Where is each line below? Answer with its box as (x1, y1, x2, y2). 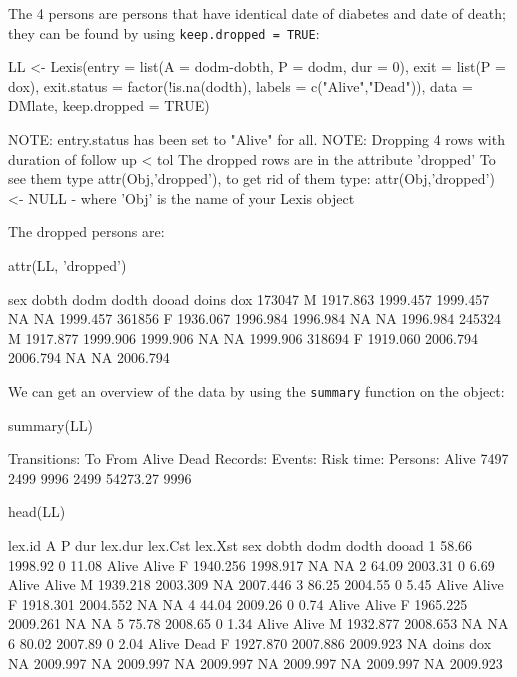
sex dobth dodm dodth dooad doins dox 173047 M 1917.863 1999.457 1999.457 (8, 288, 490, 309)
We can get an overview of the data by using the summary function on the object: (8, 380, 505, 401)
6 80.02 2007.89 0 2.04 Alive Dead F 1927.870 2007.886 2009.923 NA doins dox (8, 632, 492, 653)
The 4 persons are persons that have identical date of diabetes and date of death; (8, 3, 506, 23)
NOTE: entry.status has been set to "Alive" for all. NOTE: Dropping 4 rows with (8, 129, 505, 150)
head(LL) (8, 501, 66, 522)
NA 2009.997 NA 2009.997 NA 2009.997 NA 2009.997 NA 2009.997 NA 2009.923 (8, 652, 503, 673)
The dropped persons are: (8, 221, 165, 242)
